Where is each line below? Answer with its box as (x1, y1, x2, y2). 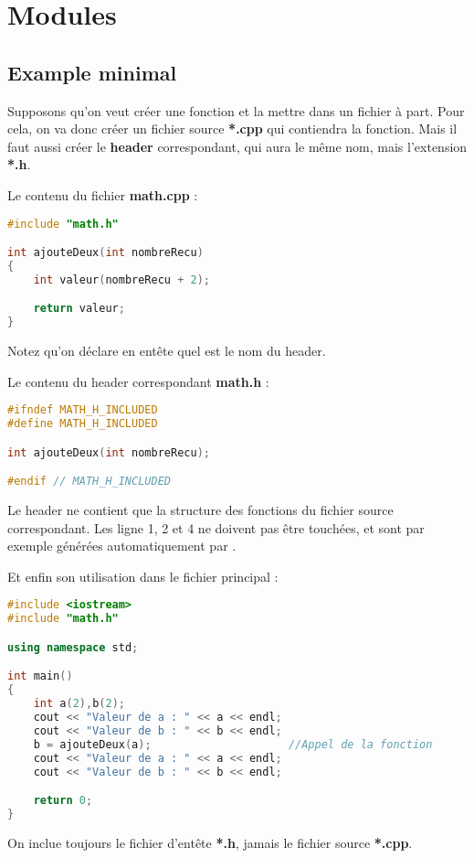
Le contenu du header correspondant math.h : (7, 371, 269, 391)
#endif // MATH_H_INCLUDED (7, 475, 171, 488)
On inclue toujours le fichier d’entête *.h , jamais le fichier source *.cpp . (7, 832, 413, 852)
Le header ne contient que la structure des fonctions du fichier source (7, 500, 394, 520)
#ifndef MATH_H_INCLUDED (7, 403, 158, 417)
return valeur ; (33, 302, 125, 316)
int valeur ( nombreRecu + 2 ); (33, 273, 211, 286)
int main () (7, 670, 73, 683)
